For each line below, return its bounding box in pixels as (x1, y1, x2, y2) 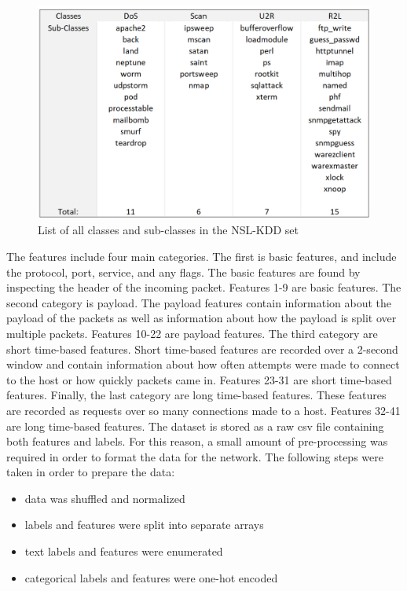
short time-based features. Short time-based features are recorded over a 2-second (6, 340, 398, 357)
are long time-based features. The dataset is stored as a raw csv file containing (6, 417, 384, 434)
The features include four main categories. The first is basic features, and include (6, 248, 397, 264)
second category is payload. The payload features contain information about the (6, 294, 391, 310)
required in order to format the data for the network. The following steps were (6, 448, 383, 464)
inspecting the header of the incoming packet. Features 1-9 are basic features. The (6, 279, 401, 295)
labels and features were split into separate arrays (24, 516, 264, 533)
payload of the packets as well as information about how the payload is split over (6, 310, 397, 326)
